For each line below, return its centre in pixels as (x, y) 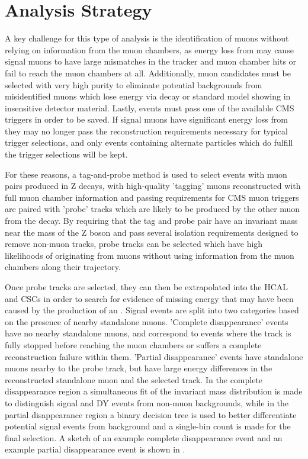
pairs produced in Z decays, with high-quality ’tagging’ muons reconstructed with (153, 186)
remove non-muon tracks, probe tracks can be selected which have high (134, 244)
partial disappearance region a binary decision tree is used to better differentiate (151, 414)
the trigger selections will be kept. (66, 154)
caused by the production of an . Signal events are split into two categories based (152, 310)
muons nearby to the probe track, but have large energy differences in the (139, 368)
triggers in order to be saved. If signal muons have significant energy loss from (146, 119)
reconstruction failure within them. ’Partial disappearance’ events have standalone (154, 356)
